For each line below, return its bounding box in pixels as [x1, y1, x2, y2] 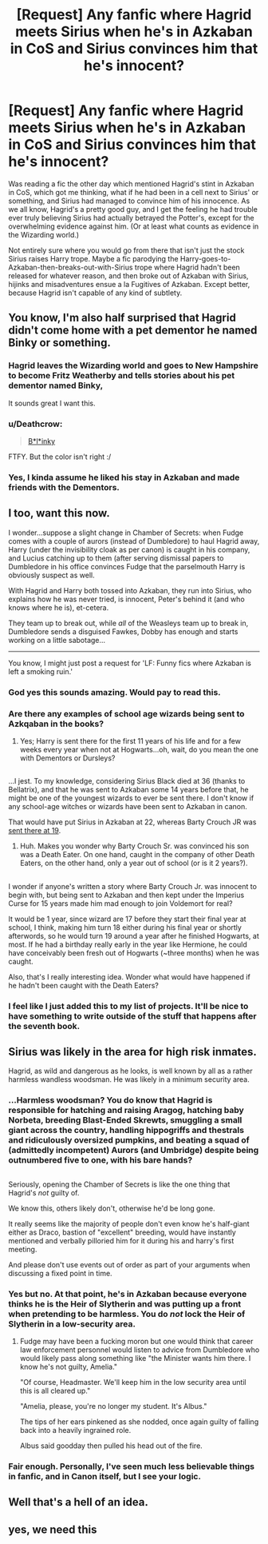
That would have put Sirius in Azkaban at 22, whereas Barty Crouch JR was [8, 817, 257, 827]
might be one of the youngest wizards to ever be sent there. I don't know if [8, 793, 254, 803]
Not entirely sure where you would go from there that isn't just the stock [8, 245, 245, 255]
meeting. [8, 1244, 37, 1254]
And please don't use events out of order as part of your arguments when [8, 1259, 250, 1269]
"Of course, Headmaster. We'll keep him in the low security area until [19, 1378, 246, 1386]
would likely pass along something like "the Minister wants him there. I [19, 1354, 251, 1362]
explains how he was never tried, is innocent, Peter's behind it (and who [8, 594, 245, 604]
